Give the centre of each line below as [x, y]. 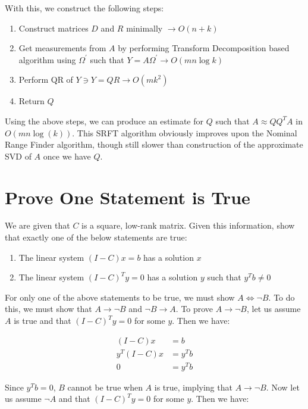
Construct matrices [54, 28]
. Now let [283, 387]
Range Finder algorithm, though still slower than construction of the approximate [154, 144]
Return [32, 101]
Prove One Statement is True [128, 197]
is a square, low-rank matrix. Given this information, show [188, 225]
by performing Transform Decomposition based [204, 48]
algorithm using [47, 59]
